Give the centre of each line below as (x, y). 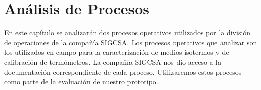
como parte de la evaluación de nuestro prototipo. (81, 82)
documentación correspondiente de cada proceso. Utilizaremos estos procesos (123, 72)
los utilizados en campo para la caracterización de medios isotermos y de (117, 52)
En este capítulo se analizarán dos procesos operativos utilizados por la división (127, 32)
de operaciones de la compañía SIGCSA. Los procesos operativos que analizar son (131, 42)
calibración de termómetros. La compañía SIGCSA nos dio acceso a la (113, 62)
